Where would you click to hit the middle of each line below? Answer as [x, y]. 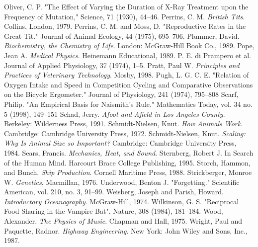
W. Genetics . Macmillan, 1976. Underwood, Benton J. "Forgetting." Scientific [122, 182]
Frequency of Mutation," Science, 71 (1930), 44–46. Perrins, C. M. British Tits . [125, 16]
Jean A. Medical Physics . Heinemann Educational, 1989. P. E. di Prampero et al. [128, 55]
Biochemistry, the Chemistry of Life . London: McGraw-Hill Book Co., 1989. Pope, [129, 45]
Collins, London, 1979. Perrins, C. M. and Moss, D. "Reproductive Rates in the [125, 26]
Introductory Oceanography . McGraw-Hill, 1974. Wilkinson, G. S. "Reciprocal [122, 201]
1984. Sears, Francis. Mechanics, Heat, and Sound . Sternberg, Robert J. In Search [129, 152]
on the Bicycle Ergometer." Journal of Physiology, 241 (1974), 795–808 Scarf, [121, 94]
